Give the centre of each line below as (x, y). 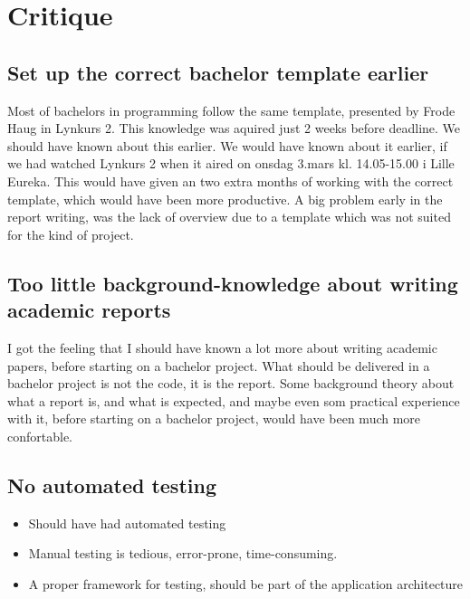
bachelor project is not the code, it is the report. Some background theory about (231, 383)
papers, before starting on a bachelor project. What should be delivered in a (219, 365)
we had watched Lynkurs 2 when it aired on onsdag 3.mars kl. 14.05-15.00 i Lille (231, 163)
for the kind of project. (71, 234)
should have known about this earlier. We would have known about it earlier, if (227, 145)
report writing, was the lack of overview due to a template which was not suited (229, 217)
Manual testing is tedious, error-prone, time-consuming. (183, 553)
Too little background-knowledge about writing (233, 283)
